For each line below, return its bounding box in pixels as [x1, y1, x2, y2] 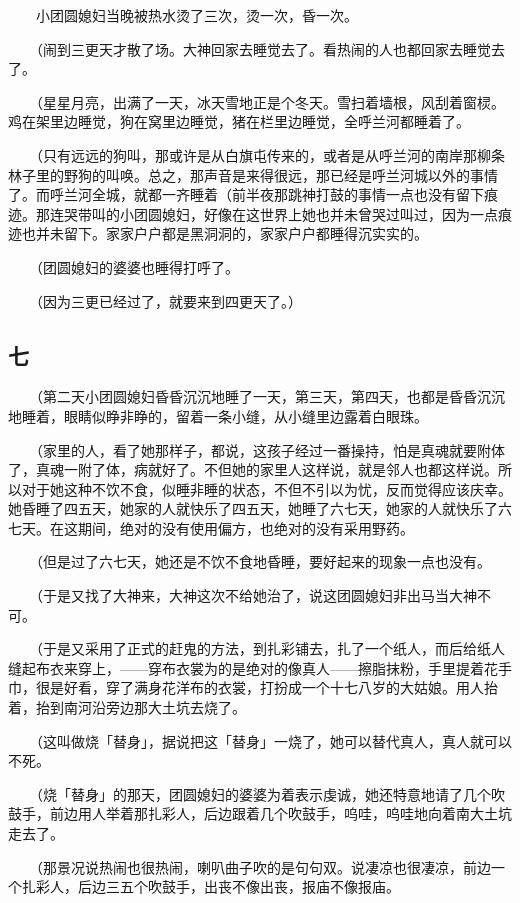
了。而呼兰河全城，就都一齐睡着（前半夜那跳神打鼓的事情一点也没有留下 [8, 184, 484, 205]
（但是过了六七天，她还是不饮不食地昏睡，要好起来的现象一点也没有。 [35, 551, 491, 572]
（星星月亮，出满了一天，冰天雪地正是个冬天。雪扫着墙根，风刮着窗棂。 [35, 91, 505, 112]
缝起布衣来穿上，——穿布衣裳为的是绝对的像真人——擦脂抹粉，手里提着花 [8, 657, 498, 678]
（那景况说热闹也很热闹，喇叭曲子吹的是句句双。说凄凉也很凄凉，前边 [35, 856, 491, 877]
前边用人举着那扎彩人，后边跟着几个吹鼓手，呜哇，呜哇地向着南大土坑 [49, 803, 512, 824]
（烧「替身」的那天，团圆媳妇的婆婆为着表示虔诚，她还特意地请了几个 [35, 783, 491, 804]
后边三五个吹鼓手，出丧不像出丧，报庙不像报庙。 [77, 876, 400, 897]
